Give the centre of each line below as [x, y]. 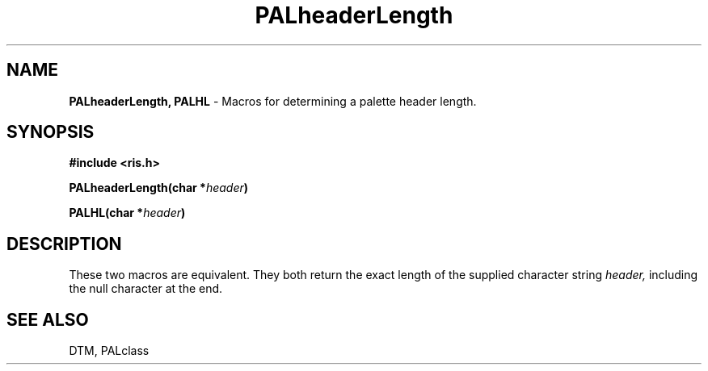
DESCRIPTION [64, 244]
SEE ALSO [48, 319]
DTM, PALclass [109, 351]
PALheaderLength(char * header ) [159, 188]
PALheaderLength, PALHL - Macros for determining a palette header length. [273, 101]
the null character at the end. [146, 289]
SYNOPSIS [51, 132]
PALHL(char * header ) [127, 213]
